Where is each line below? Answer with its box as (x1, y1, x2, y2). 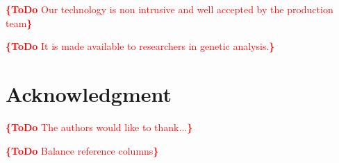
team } (6, 15, 33, 30)
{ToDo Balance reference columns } (6, 143, 159, 157)
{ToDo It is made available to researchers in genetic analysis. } (6, 39, 275, 53)
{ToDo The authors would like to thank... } (6, 119, 193, 134)
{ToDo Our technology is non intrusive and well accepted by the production (6, 2, 333, 16)
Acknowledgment (6, 79, 172, 108)
